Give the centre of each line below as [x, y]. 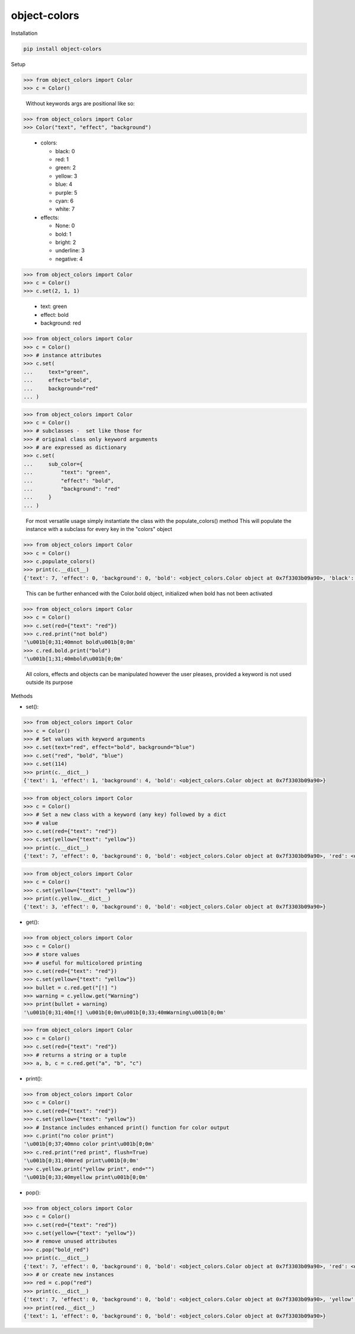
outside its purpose [49, 682]
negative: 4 [69, 259]
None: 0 [65, 226]
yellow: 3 [66, 176]
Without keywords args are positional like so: [80, 103]
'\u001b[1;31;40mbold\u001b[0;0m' [73, 659]
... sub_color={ [53, 464]
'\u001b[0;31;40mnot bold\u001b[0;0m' [80, 642]
